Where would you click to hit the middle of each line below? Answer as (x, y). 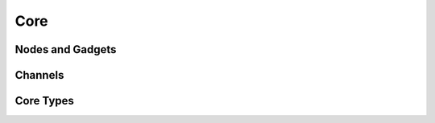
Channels (39, 75)
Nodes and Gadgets (66, 49)
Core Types (44, 101)
